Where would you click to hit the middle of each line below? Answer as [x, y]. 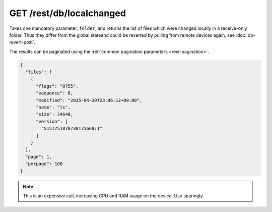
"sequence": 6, [55, 93]
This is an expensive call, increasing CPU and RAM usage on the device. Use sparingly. [113, 196]
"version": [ [52, 121]
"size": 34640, [55, 114]
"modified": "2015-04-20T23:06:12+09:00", [89, 100]
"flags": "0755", [57, 86]
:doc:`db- [246, 35]
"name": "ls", [53, 108]
